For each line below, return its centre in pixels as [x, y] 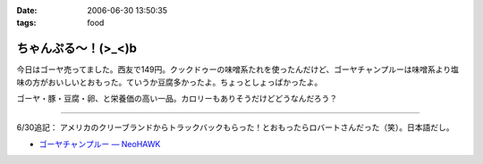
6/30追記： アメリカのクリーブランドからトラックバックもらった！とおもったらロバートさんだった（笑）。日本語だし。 [235, 127]
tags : [26, 23]
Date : [27, 10]
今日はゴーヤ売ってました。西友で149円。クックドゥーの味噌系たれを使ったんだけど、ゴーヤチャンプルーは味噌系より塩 [238, 70]
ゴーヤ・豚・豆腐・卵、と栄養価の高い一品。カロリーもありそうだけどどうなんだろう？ [177, 99]
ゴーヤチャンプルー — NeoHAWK [100, 143]
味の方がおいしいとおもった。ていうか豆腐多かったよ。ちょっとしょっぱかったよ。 [169, 82]
